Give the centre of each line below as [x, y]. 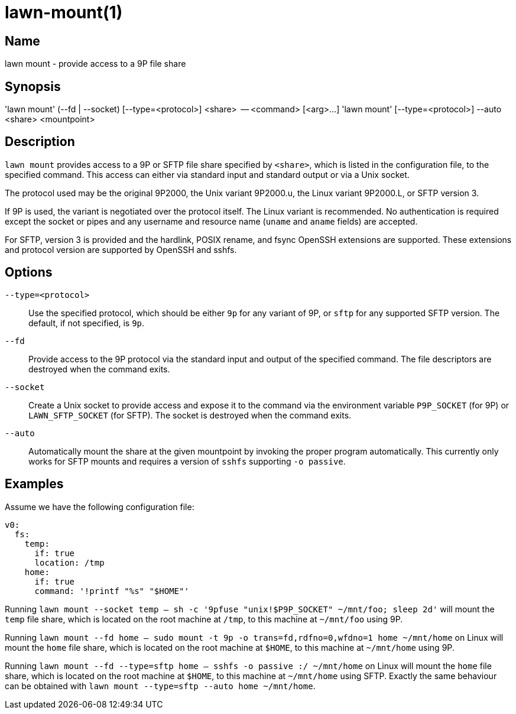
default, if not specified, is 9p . [87, 323]
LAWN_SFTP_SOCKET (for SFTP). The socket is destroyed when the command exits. [190, 415]
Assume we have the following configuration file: [100, 507]
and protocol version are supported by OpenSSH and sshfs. [121, 249]
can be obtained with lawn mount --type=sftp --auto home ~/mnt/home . [160, 686]
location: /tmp [69, 562]
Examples [34, 484]
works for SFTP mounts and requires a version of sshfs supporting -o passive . [187, 461]
